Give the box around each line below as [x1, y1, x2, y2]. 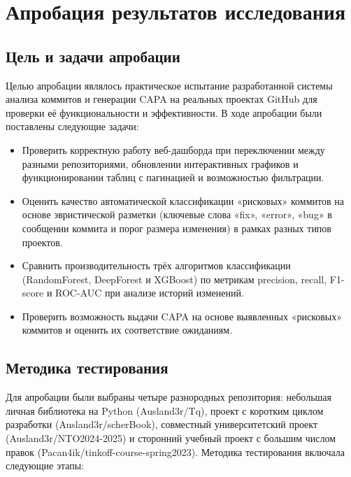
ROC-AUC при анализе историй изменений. [55, 285, 244, 300]
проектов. [22, 234, 63, 249]
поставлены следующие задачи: [6, 119, 139, 134]
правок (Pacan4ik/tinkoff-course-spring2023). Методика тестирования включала [6, 444, 345, 459]
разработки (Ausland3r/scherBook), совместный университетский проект [6, 417, 318, 432]
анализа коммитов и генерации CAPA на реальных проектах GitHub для [6, 92, 317, 106]
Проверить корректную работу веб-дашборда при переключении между [22, 142, 325, 157]
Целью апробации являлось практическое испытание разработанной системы [6, 78, 333, 92]
